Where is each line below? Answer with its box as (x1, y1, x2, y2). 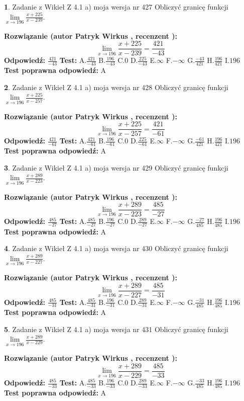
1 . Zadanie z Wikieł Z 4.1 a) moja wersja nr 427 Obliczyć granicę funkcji (4, 2, 228, 12)
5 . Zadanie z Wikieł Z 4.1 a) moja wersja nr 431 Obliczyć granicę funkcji (4, 324, 228, 334)
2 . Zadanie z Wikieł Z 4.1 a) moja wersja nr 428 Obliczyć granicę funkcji (4, 82, 228, 92)
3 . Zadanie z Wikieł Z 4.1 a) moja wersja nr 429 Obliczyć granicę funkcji (4, 162, 228, 173)
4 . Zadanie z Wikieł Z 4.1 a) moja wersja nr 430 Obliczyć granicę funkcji (4, 243, 228, 254)
